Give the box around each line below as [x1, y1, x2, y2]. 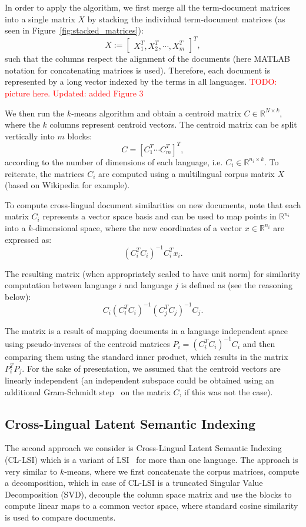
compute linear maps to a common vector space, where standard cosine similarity [5, 499, 298, 512]
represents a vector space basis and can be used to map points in [42, 210, 277, 222]
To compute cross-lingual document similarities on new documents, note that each [5, 198, 301, 211]
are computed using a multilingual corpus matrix [98, 167, 275, 179]
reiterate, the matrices [5, 167, 85, 179]
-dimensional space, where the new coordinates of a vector [32, 221, 242, 234]
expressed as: [5, 233, 52, 245]
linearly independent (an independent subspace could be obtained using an [5, 374, 274, 386]
